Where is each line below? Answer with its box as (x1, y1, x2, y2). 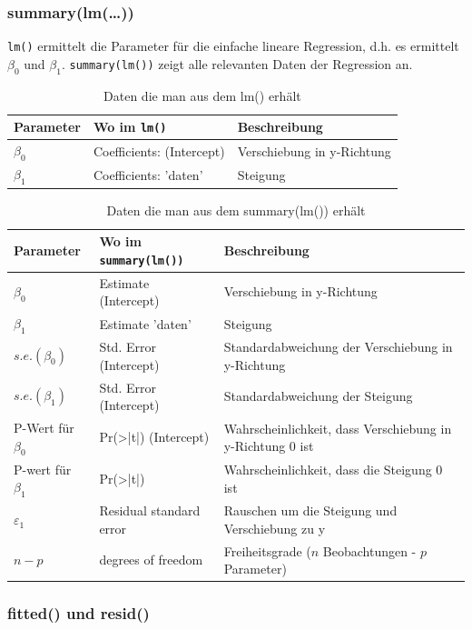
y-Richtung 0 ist (223, 436, 314, 455)
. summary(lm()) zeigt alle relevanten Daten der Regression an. (61, 54, 413, 73)
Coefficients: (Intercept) (93, 141, 225, 160)
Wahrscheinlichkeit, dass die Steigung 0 (223, 460, 443, 479)
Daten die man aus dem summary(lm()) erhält (106, 200, 366, 219)
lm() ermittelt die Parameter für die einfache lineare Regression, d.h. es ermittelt (7, 36, 459, 55)
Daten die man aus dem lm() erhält (103, 85, 301, 105)
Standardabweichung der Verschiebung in (223, 337, 453, 356)
